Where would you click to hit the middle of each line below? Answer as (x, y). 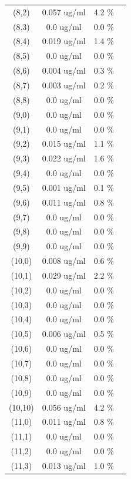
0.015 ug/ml (64, 143)
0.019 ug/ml (64, 41)
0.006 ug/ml (64, 334)
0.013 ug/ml (64, 465)
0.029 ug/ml (64, 275)
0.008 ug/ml (64, 261)
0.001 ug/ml (64, 187)
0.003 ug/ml (64, 85)
